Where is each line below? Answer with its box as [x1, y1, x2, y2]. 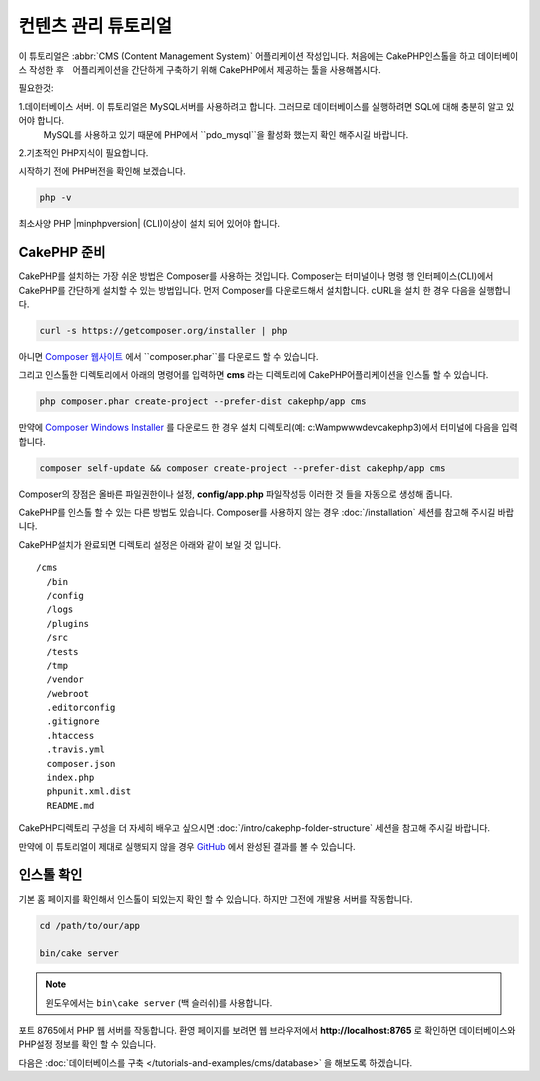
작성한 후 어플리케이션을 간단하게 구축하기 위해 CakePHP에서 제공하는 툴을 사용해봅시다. [28, 63, 382, 75]
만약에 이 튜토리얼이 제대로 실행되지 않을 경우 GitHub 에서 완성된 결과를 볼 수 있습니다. [18, 840, 356, 852]
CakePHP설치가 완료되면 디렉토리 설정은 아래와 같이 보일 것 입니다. [18, 538, 282, 550]
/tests [46, 646, 79, 657]
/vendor [46, 674, 84, 685]
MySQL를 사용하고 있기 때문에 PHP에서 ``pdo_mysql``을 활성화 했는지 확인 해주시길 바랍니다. [43, 128, 409, 140]
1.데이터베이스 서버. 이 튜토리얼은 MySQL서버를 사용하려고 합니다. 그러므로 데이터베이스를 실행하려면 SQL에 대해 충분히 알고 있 [18, 100, 515, 112]
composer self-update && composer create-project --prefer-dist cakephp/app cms [39, 462, 446, 474]
